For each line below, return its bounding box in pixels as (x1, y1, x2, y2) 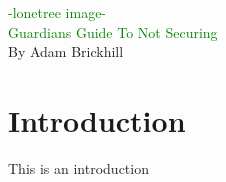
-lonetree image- (8, 2, 107, 22)
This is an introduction (8, 157, 149, 178)
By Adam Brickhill (8, 41, 124, 62)
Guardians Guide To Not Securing (8, 21, 218, 42)
